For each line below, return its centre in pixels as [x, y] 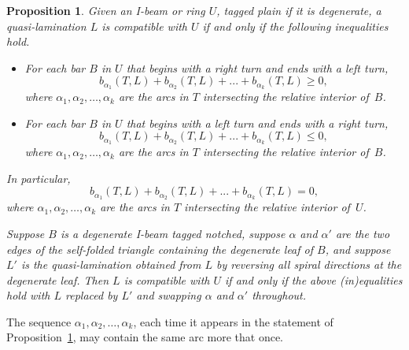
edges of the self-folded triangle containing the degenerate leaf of [160, 249]
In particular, [39, 178]
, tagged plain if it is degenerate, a [299, 10]
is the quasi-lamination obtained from [111, 264]
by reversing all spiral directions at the [309, 264]
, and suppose [358, 249]
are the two [363, 233]
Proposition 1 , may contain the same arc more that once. [145, 337]
